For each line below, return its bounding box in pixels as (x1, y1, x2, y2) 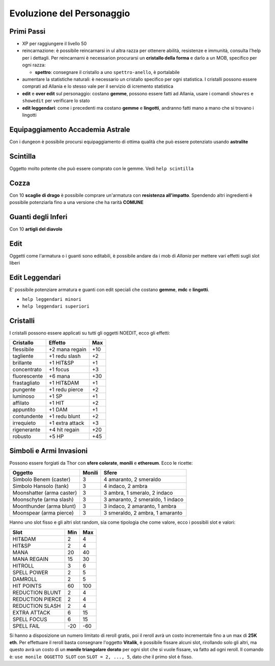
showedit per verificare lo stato (22, 97, 90, 104)
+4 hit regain (48, 426, 80, 433)
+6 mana (48, 373, 70, 380)
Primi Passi (9, 27, 46, 36)
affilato (12, 399, 30, 406)
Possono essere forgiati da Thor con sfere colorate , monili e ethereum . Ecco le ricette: (9, 459, 193, 466)
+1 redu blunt (48, 413, 80, 420)
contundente (12, 413, 43, 420)
